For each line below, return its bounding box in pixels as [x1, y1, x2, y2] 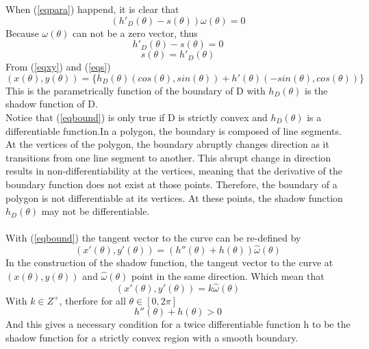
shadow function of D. [5, 96, 98, 111]
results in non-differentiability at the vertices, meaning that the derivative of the [5, 164, 342, 178]
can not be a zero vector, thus [72, 25, 198, 40]
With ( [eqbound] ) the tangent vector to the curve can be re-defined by [5, 231, 301, 245]
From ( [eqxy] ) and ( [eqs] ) [5, 60, 111, 74]
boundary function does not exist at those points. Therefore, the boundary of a [5, 177, 338, 191]
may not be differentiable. [41, 204, 150, 218]
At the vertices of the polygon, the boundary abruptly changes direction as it [5, 137, 329, 151]
